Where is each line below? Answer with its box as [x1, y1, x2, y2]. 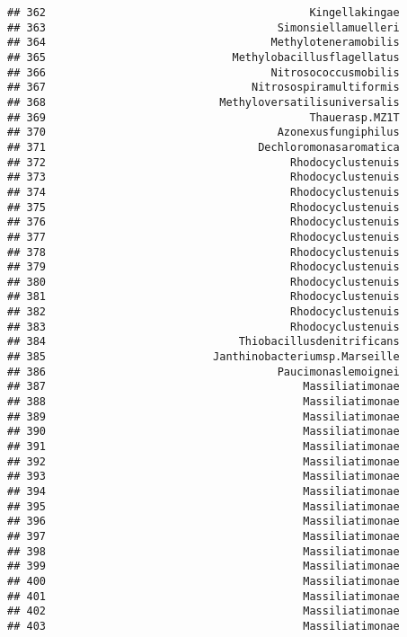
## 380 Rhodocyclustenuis [7, 275, 400, 288]
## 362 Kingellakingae [7, 6, 400, 19]
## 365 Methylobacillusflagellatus [7, 50, 400, 64]
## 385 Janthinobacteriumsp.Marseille [7, 350, 400, 364]
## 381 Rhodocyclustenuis [7, 290, 400, 304]
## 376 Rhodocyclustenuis [7, 216, 400, 229]
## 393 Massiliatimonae [7, 470, 400, 483]
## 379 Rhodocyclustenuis [7, 261, 400, 274]
